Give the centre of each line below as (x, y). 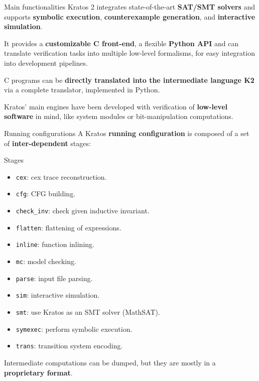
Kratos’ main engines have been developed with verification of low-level (116, 106)
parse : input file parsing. (54, 278)
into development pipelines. (46, 62)
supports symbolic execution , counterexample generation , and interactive (130, 16)
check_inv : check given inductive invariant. (83, 211)
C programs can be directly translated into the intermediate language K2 (129, 80)
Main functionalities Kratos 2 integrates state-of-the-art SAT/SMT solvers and (130, 7)
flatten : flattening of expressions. (69, 227)
